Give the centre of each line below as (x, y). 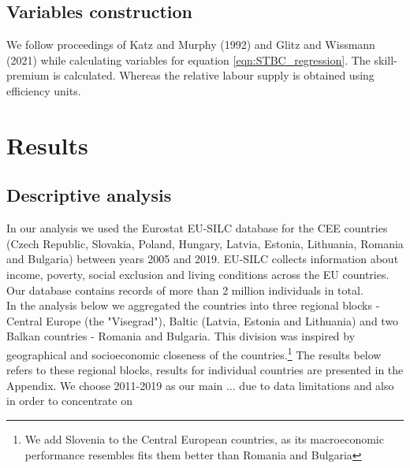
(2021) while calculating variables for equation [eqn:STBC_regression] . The (188, 59)
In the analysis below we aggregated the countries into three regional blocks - (193, 305)
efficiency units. (44, 90)
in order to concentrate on (69, 401)
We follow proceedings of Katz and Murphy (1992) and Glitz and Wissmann (191, 45)
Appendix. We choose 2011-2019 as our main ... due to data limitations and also (200, 385)
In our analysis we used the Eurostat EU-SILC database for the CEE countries (197, 228)
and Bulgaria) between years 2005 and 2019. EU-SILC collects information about (203, 259)
